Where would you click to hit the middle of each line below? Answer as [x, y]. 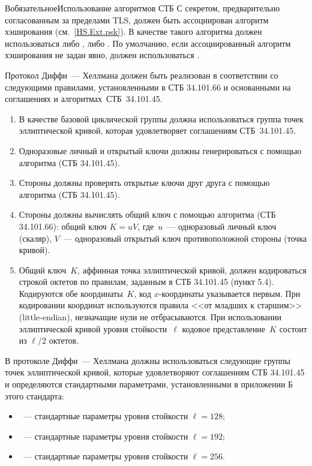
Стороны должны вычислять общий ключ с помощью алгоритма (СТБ [147, 214]
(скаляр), [35, 238]
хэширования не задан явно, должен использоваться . [102, 55]
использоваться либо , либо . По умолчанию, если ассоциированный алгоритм [148, 43]
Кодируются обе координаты [71, 293]
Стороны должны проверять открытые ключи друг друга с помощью [144, 183]
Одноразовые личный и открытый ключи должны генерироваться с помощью [160, 150]
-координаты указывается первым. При [229, 293]
